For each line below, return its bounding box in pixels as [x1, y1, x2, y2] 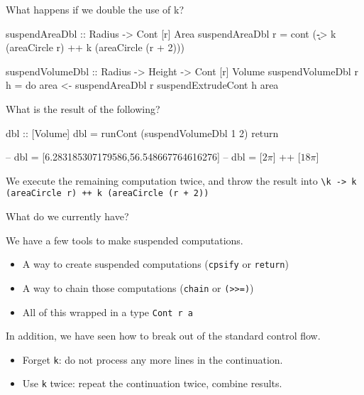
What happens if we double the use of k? [6, 2, 184, 16]
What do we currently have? [6, 209, 129, 224]
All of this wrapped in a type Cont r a [22, 304, 193, 319]
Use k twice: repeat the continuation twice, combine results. [22, 376, 282, 391]
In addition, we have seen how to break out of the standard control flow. [6, 328, 321, 343]
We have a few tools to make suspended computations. [6, 232, 243, 247]
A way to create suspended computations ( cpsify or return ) [22, 256, 289, 271]
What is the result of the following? [6, 101, 160, 116]
